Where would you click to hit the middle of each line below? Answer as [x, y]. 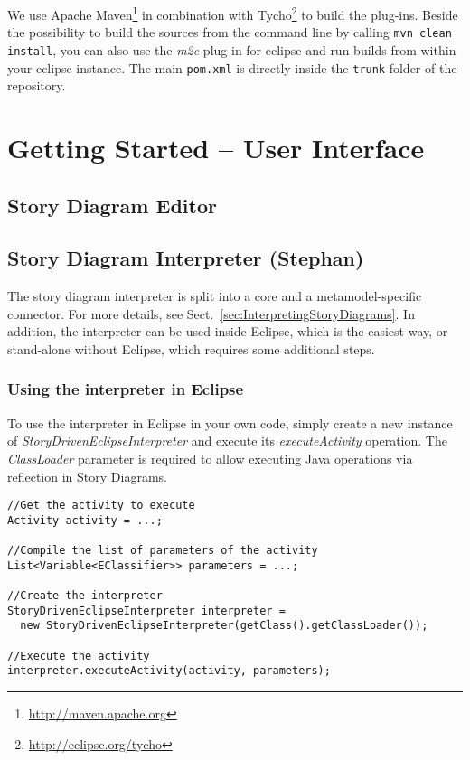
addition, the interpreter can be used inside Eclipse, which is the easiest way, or [228, 331]
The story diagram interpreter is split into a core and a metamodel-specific [215, 296]
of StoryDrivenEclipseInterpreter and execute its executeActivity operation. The [227, 441]
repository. [37, 85]
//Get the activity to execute [101, 506]
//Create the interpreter [85, 596]
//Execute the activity [79, 656]
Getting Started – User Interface [216, 147]
